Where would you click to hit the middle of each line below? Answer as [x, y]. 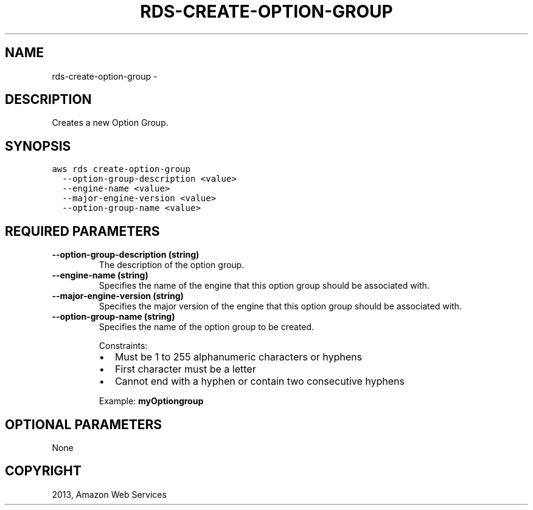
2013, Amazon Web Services [109, 494]
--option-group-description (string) [126, 255]
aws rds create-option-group [121, 169]
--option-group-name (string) [113, 317]
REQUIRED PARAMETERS [82, 231]
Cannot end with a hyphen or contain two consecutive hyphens [260, 381]
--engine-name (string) [100, 275]
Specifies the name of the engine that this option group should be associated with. [264, 286]
